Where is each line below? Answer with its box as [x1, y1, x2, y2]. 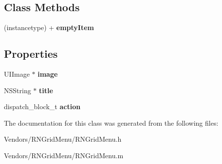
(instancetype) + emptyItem [4, 22, 94, 33]
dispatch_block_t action [4, 101, 81, 112]
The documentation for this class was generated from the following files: [4, 117, 219, 128]
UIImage [4, 69, 30, 79]
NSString [4, 85, 31, 95]
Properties [4, 46, 58, 61]
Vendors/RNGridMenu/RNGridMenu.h [4, 134, 122, 144]
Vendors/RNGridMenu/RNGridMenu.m [4, 150, 124, 160]
